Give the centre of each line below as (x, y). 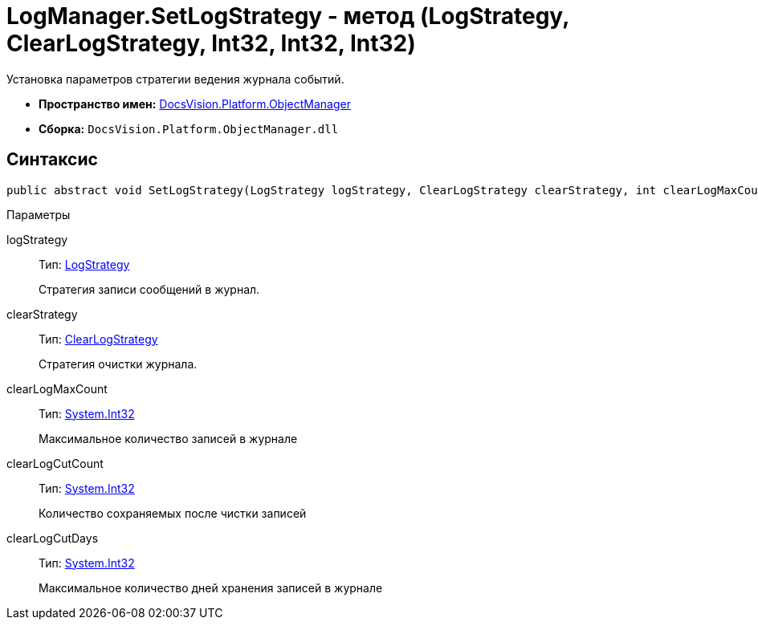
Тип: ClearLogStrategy (98, 339)
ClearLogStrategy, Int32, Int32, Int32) (211, 43)
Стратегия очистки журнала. (118, 364)
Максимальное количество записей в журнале (168, 438)
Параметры (39, 214)
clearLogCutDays (53, 538)
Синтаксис (52, 160)
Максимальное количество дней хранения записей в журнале (211, 587)
